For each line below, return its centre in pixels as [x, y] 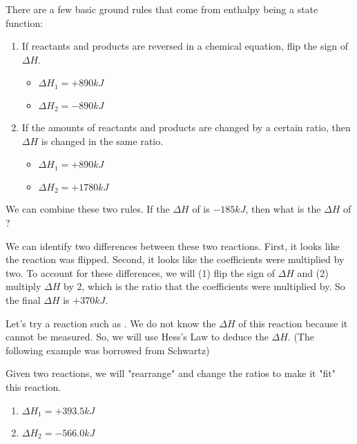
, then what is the [283, 209]
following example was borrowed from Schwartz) [108, 350]
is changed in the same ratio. [102, 141]
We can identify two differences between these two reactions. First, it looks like [173, 245]
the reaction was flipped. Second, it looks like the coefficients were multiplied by [175, 259]
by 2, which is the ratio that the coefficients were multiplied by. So [204, 286]
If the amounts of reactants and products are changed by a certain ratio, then [186, 127]
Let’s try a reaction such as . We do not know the [111, 323]
